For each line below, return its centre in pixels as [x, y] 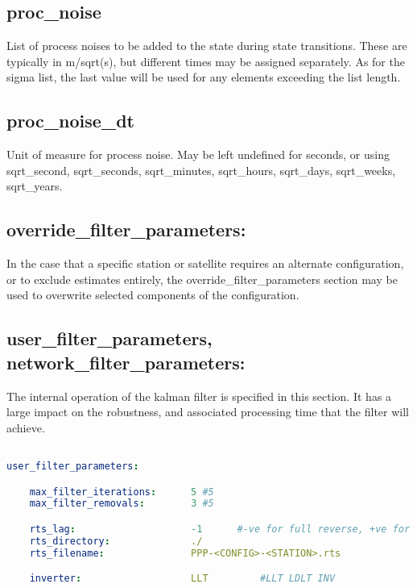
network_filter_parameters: [126, 362]
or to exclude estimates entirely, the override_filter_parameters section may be [202, 279]
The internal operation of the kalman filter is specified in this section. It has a [199, 396]
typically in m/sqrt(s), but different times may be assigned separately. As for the [206, 61]
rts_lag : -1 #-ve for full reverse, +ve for [220, 529]
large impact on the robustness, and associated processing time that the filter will [208, 412]
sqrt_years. [35, 186]
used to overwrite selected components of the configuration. [153, 295]
